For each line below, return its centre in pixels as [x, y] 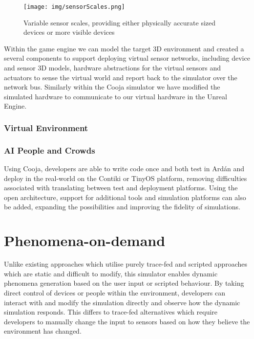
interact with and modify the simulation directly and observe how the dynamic [122, 302]
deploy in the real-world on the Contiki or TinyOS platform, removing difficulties [126, 178]
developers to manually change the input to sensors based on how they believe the [127, 321]
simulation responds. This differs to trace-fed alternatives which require [111, 312]
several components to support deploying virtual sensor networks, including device [127, 58]
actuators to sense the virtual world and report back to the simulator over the [121, 77]
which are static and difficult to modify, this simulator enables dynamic [111, 273]
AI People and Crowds [50, 150]
